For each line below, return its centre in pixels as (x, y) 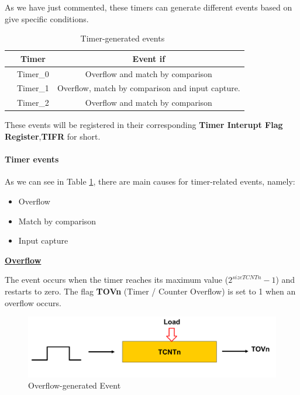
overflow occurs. (33, 302)
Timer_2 (33, 103)
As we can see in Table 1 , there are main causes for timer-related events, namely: (150, 181)
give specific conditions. (47, 18)
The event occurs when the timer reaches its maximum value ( (117, 280)
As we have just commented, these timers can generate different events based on (149, 7)
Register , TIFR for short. (53, 136)
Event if (149, 58)
